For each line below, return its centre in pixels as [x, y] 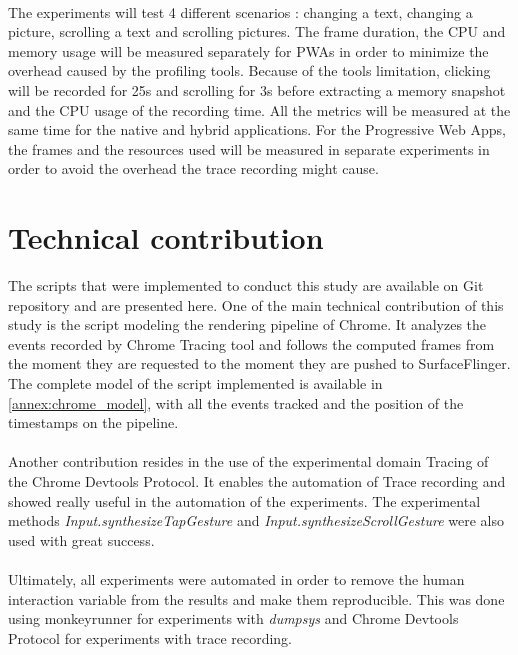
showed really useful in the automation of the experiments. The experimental [244, 500]
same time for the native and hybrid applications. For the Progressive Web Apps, [257, 129]
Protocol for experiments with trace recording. [150, 637]
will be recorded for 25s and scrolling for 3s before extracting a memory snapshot [257, 89]
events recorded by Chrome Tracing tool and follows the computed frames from [251, 343]
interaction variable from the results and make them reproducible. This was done [256, 598]
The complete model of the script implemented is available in [195, 383]
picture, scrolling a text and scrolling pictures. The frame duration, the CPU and [257, 31]
